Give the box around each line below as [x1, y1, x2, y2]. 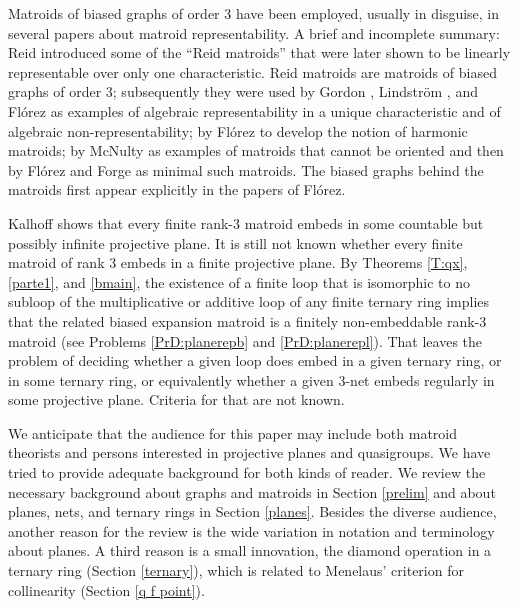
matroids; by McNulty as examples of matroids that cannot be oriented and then [8, 140, 504, 161]
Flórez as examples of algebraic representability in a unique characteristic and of [8, 100, 501, 121]
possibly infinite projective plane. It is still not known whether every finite [8, 232, 463, 253]
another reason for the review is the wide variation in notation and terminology [8, 520, 495, 541]
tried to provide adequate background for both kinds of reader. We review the [8, 462, 486, 483]
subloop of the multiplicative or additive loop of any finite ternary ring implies [8, 291, 490, 312]
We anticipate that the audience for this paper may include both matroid [8, 422, 458, 443]
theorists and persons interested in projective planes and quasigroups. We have [8, 442, 491, 463]
